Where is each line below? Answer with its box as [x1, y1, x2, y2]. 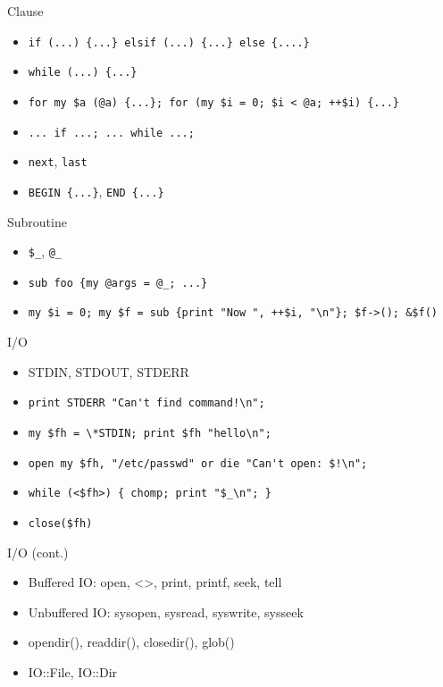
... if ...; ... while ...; [28, 126, 195, 139]
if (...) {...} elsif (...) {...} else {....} [28, 36, 310, 49]
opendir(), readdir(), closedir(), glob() [28, 633, 235, 651]
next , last [28, 152, 88, 171]
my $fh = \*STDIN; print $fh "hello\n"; [28, 426, 272, 440]
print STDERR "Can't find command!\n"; [28, 397, 265, 410]
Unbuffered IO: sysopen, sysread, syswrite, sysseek [28, 602, 304, 621]
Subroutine [7, 212, 67, 230]
